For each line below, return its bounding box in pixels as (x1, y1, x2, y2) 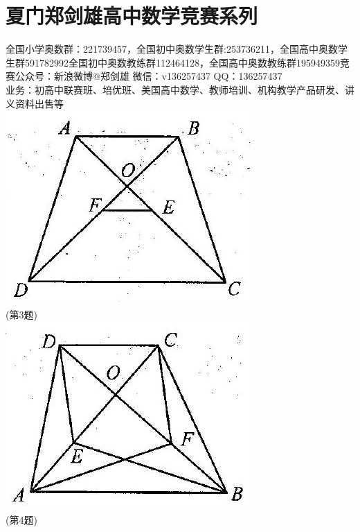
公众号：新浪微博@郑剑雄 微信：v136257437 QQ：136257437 (15, 69, 282, 83)
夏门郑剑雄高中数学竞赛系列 (6, 1, 258, 30)
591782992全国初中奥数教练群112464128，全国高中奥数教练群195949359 (24, 55, 340, 69)
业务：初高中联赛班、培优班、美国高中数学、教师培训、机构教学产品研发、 (6, 82, 345, 96)
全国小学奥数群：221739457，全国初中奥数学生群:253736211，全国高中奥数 (6, 42, 338, 56)
